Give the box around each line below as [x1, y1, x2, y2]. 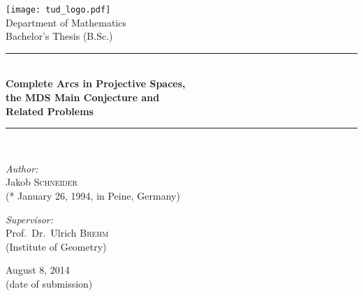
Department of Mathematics [6, 15, 126, 29]
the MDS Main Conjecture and [6, 90, 160, 105]
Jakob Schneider [6, 175, 77, 189]
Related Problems [6, 103, 94, 118]
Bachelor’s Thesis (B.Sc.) [6, 29, 113, 43]
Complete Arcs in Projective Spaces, [6, 76, 186, 91]
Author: [6, 161, 38, 175]
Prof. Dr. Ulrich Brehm [6, 225, 109, 240]
